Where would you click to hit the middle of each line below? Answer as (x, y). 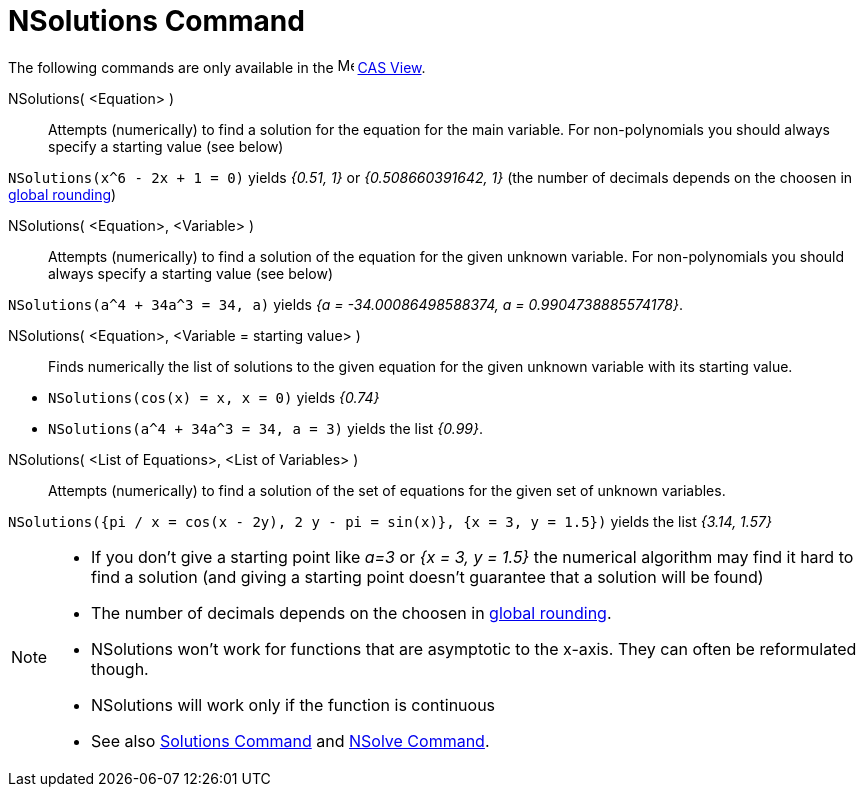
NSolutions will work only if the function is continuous (293, 704)
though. (120, 668)
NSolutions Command (156, 21)
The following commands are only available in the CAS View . (217, 67)
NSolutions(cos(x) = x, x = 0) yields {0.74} (214, 397)
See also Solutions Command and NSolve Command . (290, 740)
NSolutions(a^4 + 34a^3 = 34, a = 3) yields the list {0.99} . (266, 428)
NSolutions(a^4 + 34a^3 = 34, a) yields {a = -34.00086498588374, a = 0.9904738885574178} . (345, 304)
